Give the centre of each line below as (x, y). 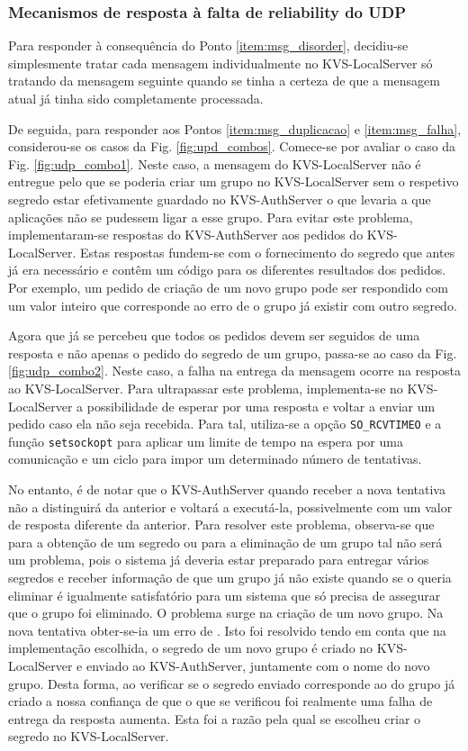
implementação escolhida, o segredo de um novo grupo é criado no (191, 648)
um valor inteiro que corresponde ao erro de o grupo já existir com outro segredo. (233, 305)
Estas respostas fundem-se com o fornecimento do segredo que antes (267, 252)
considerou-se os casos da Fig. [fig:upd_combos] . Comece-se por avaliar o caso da (232, 146)
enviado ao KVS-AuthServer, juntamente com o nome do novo (258, 665)
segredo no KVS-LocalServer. (89, 736)
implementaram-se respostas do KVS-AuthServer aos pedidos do (186, 235)
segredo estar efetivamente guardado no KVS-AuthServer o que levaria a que (220, 199)
